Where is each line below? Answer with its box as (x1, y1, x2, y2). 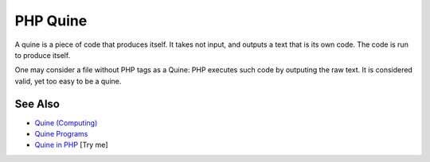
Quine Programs (34, 129, 88, 139)
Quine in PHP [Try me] (34, 140, 108, 150)
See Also (14, 97, 60, 110)
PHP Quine (14, 12, 88, 29)
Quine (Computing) (34, 118, 98, 127)
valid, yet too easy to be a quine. (14, 76, 122, 86)
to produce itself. (14, 50, 71, 60)
